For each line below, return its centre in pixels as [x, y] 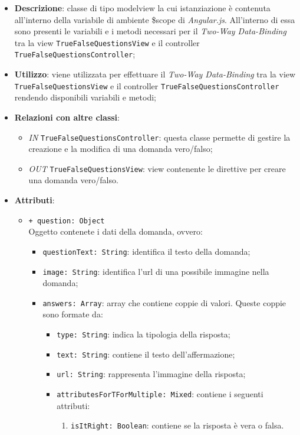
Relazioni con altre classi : [67, 117]
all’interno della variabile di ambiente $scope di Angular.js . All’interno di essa [155, 19]
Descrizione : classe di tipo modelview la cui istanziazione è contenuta [142, 8]
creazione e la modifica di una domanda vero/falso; [121, 149]
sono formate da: [73, 314]
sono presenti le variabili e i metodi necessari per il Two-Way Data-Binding [150, 31]
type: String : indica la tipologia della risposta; [144, 334]
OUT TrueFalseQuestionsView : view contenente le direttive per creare [157, 168]
